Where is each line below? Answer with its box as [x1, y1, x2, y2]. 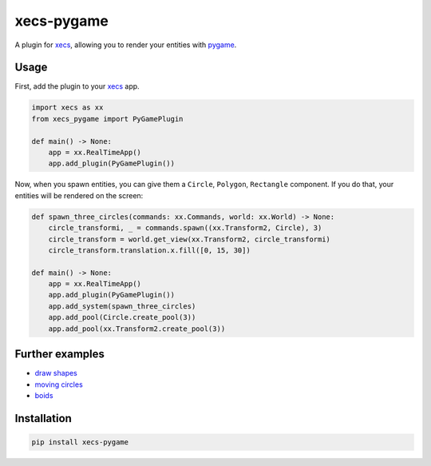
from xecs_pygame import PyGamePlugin [31, 114, 184, 123]
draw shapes [34, 368, 77, 378]
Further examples [14, 348, 105, 361]
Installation [14, 412, 72, 425]
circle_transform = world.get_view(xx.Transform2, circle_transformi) [48, 234, 331, 244]
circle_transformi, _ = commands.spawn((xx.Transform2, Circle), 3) [48, 224, 322, 233]
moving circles [34, 380, 83, 389]
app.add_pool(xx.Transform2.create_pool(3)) [48, 324, 226, 333]
